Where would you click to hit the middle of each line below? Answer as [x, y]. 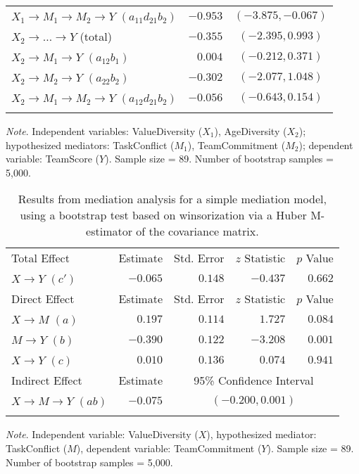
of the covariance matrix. [197, 231]
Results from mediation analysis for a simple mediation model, [172, 199]
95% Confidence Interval [254, 380]
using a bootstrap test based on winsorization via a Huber [163, 215]
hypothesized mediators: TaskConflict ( [90, 145]
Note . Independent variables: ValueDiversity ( [104, 131]
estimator [109, 231]
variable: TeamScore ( [53, 159]
